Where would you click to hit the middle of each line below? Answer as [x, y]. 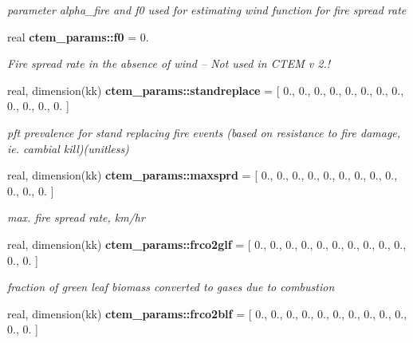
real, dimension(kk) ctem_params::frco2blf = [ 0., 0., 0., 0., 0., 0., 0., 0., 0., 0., [207, 313]
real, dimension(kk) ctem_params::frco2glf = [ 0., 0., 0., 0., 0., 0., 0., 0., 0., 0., [207, 244]
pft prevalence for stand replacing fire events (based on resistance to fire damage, [204, 132]
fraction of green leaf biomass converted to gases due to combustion [171, 287]
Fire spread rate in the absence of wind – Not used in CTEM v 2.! [169, 63]
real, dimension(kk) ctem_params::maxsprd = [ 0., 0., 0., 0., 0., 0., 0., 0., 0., [203, 175]
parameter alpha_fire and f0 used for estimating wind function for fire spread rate [207, 10]
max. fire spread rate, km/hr [76, 217]
